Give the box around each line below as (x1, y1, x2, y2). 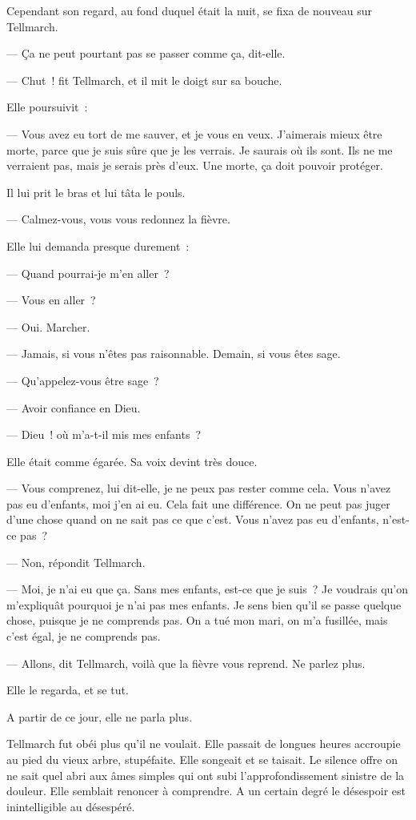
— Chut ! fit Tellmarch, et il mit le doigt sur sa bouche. (6, 71, 282, 88)
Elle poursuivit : (6, 98, 88, 115)
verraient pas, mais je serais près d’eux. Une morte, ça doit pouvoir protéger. (6, 157, 383, 174)
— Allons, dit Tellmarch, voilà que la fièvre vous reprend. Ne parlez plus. (6, 654, 366, 671)
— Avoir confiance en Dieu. (6, 399, 141, 416)
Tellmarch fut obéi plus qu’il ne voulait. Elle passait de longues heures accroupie (6, 735, 401, 752)
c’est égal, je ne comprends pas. (6, 628, 161, 645)
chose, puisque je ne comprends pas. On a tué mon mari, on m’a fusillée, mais (6, 612, 388, 629)
